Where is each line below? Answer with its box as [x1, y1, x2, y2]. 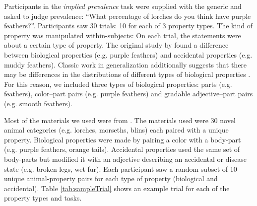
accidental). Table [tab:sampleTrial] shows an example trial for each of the [4, 183, 230, 193]
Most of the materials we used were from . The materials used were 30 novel [4, 115, 236, 125]
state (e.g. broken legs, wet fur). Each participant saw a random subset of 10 [4, 163, 237, 174]
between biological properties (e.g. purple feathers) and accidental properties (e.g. [4, 49, 253, 60]
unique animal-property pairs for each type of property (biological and [4, 173, 218, 184]
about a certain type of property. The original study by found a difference [4, 40, 229, 50]
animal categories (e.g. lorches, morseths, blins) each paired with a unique [4, 125, 229, 135]
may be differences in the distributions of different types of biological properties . [4, 69, 251, 79]
